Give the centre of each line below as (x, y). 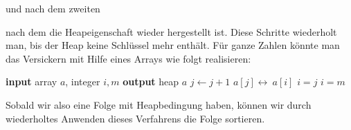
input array (31, 82)
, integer (83, 82)
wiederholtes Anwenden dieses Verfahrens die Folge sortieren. (135, 118)
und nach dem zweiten (53, 8)
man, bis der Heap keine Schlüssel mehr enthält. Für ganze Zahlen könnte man (173, 45)
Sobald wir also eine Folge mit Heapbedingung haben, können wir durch (159, 104)
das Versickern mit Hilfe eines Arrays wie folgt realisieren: (128, 58)
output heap (151, 82)
